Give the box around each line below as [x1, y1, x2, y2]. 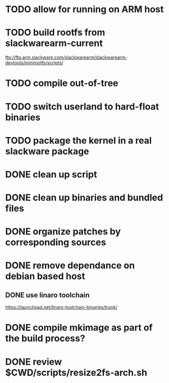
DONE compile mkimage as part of [5, 322, 153, 333]
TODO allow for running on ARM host [5, 4, 164, 15]
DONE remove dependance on [5, 260, 135, 271]
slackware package [5, 146, 89, 157]
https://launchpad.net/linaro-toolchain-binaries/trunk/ [5, 304, 118, 310]
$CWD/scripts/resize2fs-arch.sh [5, 367, 147, 378]
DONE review [5, 356, 62, 367]
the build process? [5, 333, 85, 344]
